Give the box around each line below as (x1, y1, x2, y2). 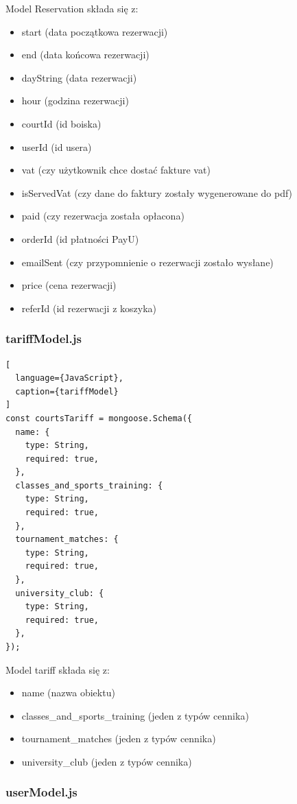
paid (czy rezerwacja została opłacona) (21, 209, 185, 223)
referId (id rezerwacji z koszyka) (21, 300, 157, 315)
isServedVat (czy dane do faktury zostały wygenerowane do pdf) (21, 185, 293, 200)
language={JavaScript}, (15, 373, 123, 383)
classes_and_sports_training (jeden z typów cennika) (21, 708, 249, 722)
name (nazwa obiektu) (21, 685, 115, 700)
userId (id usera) (21, 139, 92, 154)
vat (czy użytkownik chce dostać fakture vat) (21, 163, 211, 177)
